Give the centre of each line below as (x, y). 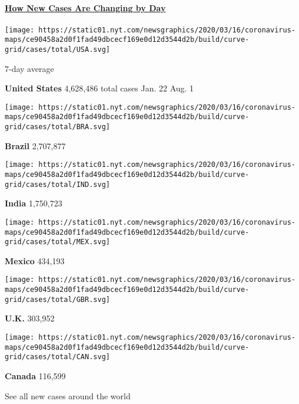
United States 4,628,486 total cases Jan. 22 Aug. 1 (99, 88)
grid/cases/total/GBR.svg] (57, 299)
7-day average (29, 68)
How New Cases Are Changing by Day (85, 8)
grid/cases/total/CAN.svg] (57, 357)
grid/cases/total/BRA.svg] (57, 127)
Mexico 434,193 (35, 260)
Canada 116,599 (35, 375)
